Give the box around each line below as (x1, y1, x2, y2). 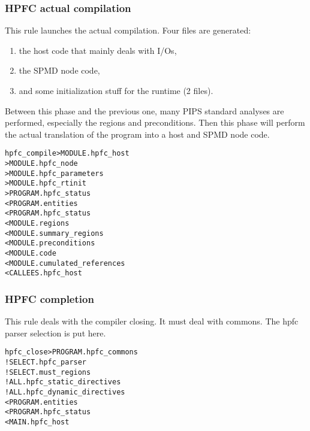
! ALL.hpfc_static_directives (5, 378, 121, 387)
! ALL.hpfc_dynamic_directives (5, 387, 125, 396)
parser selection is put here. (5, 326, 106, 339)
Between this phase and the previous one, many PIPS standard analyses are (5, 104, 284, 117)
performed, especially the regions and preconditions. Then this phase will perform (5, 116, 305, 129)
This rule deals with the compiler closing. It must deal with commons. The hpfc (5, 315, 299, 327)
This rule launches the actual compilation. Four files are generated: (5, 24, 251, 37)
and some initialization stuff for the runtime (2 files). (19, 84, 213, 96)
